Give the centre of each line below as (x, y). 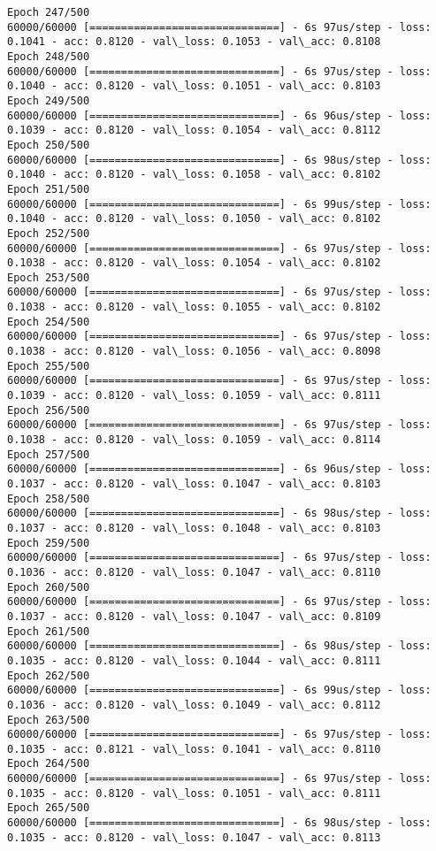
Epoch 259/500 (49, 543)
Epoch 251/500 (49, 189)
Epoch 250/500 (49, 145)
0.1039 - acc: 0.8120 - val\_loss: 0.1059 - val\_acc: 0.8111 (194, 396)
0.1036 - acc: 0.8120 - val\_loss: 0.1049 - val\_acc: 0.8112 (194, 705)
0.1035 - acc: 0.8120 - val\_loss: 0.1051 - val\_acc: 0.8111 (194, 793)
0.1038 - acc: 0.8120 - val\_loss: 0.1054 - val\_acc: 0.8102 (194, 263)
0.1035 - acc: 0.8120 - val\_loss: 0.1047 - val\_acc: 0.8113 (194, 837)
